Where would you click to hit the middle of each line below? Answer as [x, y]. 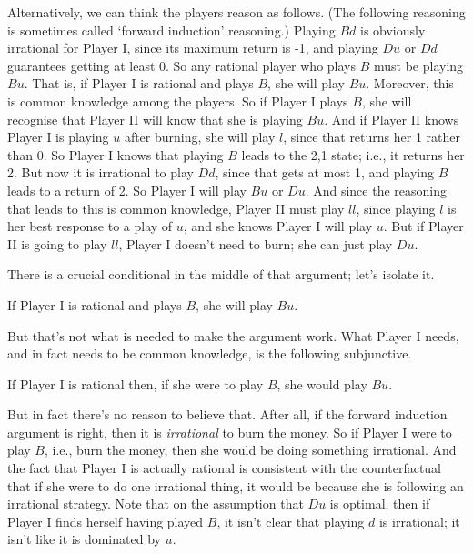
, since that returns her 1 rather [372, 137]
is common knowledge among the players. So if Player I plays [178, 101]
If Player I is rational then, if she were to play [136, 383]
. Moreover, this [410, 83]
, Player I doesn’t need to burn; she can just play [256, 243]
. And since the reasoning [376, 190]
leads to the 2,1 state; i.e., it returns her [353, 154]
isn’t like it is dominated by [84, 539]
